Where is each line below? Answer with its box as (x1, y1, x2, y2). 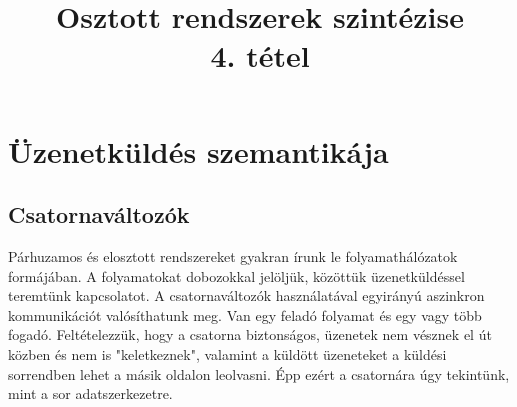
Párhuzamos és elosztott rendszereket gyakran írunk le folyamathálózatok (8, 245, 458, 266)
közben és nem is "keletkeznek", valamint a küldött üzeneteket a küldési (8, 343, 447, 364)
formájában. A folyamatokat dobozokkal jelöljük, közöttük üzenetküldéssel (8, 265, 465, 286)
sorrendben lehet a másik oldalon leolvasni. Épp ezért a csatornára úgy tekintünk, (8, 363, 510, 384)
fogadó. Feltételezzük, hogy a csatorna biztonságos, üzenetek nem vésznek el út (8, 324, 492, 345)
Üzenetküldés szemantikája (8, 130, 389, 171)
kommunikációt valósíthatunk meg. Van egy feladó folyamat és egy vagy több (8, 304, 482, 325)
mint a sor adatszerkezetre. (8, 383, 173, 404)
